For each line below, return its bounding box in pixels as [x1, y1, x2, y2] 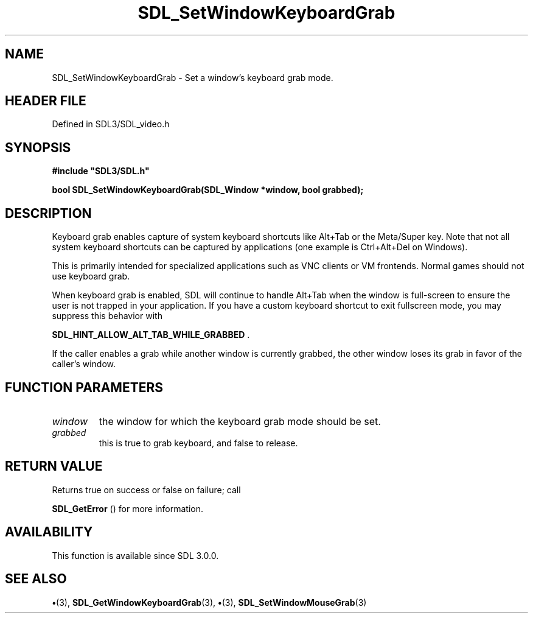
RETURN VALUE [5, 458, 103, 474]
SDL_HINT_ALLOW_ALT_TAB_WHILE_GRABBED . [52, 329, 250, 340]
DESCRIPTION [5, 205, 92, 221]
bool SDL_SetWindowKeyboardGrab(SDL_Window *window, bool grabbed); [52, 184, 364, 195]
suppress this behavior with [52, 311, 162, 321]
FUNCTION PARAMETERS [5, 379, 163, 395]
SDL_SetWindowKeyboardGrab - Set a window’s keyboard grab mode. [52, 72, 333, 83]
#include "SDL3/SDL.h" [52, 166, 150, 177]
